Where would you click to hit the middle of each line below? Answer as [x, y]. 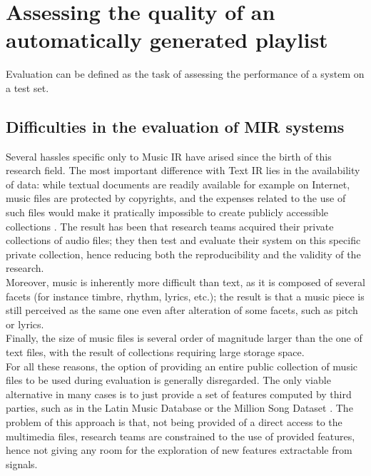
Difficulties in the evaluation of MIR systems [175, 126]
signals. [22, 464]
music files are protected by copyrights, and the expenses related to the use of [176, 198]
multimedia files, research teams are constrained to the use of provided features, [181, 436]
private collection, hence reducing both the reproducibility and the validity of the [183, 254]
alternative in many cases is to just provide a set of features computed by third [179, 394]
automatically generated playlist [167, 40]
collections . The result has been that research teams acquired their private [170, 226]
